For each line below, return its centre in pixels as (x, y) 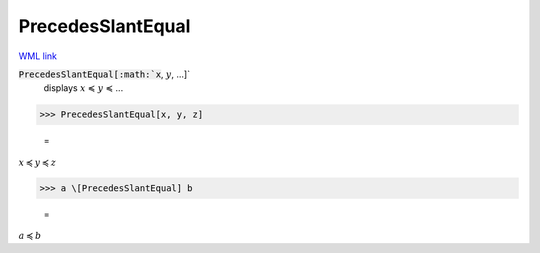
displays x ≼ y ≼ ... (83, 88)
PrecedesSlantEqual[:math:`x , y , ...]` (104, 74)
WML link (38, 56)
